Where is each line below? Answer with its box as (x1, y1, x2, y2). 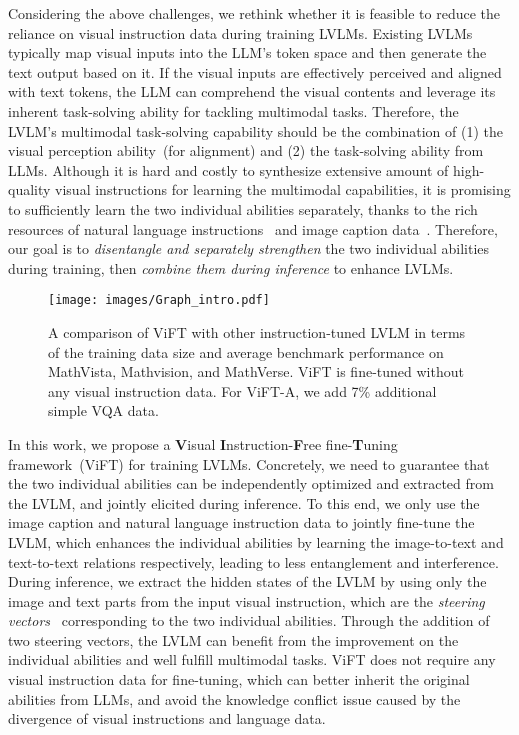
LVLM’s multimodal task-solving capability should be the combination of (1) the (8, 120, 504, 141)
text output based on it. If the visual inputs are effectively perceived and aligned (8, 61, 502, 82)
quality (8, 179, 51, 200)
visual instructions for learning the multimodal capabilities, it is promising (55, 179, 511, 200)
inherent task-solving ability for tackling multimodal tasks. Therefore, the (8, 100, 459, 121)
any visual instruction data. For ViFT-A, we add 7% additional (48, 380, 437, 401)
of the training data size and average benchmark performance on (48, 341, 444, 362)
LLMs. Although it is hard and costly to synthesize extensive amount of (8, 159, 449, 180)
